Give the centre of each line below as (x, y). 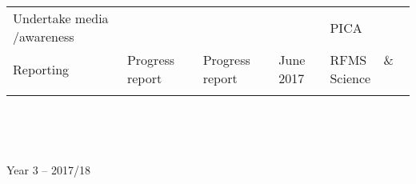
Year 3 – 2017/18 (49, 170)
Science (350, 78)
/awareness (44, 36)
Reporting (41, 69)
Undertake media (61, 18)
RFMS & (362, 60)
